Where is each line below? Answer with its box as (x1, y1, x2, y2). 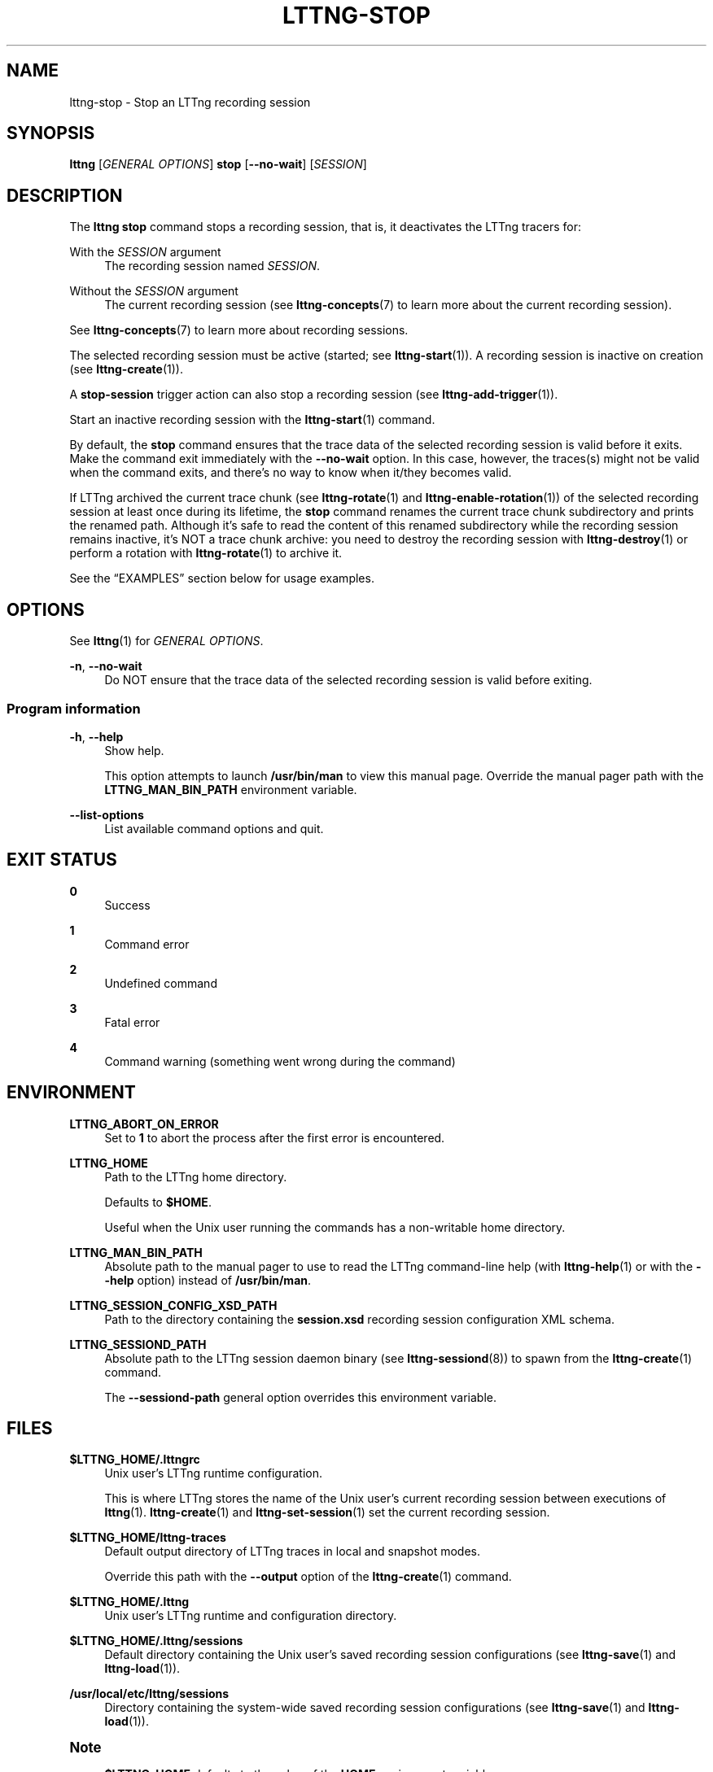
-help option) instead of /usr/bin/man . (104, 1272, 312, 1287)
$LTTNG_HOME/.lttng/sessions (69, 1634, 243, 1648)
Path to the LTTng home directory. (104, 1169, 287, 1184)
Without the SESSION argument (69, 284, 238, 299)
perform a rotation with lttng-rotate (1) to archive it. (69, 546, 343, 561)
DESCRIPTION (7, 185, 123, 206)
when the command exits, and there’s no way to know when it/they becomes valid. (69, 465, 512, 480)
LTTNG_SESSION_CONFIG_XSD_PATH (69, 1298, 278, 1312)
